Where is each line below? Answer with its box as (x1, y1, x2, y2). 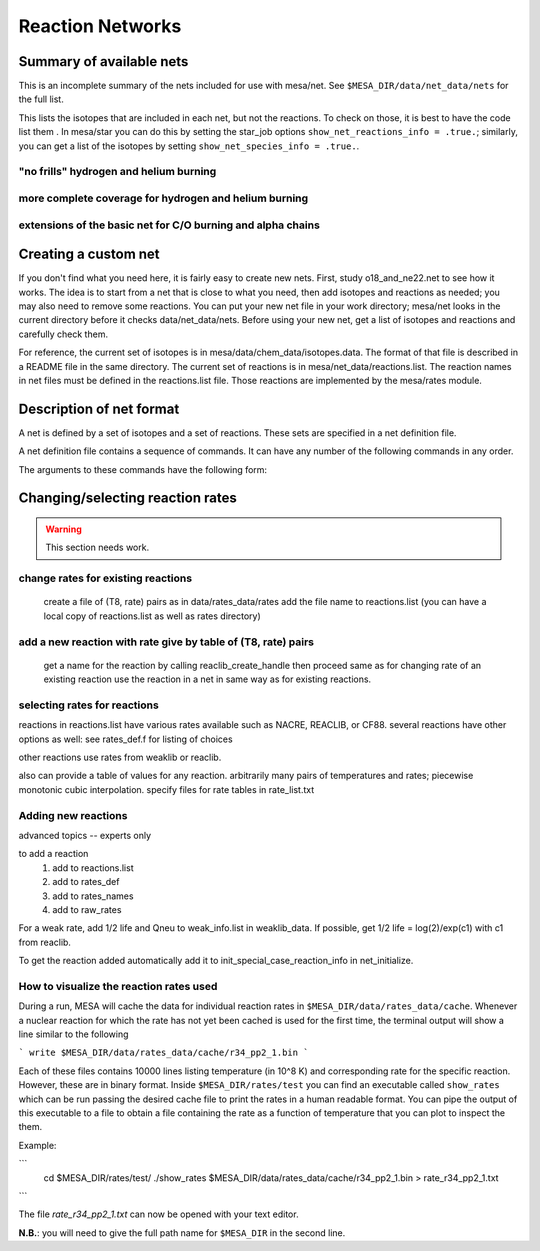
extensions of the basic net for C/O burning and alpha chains (18, 218, 320, 232)
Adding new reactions (18, 808, 128, 822)
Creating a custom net (18, 246, 160, 263)
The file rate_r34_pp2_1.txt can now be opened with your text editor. (18, 1208, 299, 1220)
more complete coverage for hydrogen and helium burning (18, 191, 309, 205)
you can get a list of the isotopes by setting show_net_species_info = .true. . (18, 140, 360, 152)
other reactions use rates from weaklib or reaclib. (18, 751, 222, 764)
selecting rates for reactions (18, 698, 159, 712)
